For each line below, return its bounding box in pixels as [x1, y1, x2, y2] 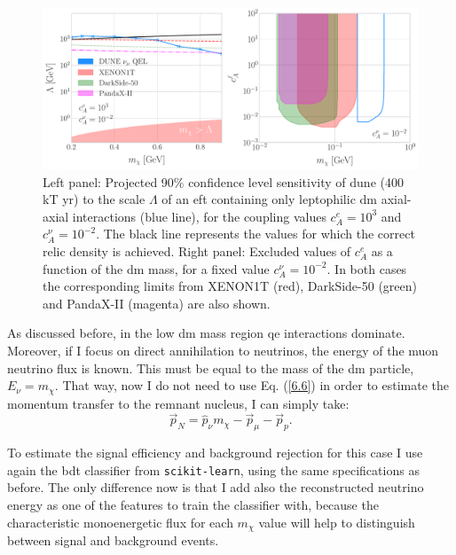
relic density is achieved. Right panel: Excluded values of [43, 241, 351, 260]
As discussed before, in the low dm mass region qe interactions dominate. [7, 324, 405, 342]
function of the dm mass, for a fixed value [43, 259, 270, 277]
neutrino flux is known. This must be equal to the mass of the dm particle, [7, 358, 414, 377]
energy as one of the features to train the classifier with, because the [7, 496, 379, 514]
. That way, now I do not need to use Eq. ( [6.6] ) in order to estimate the [54, 376, 449, 395]
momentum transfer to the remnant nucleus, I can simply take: [7, 394, 350, 412]
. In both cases [326, 259, 407, 277]
